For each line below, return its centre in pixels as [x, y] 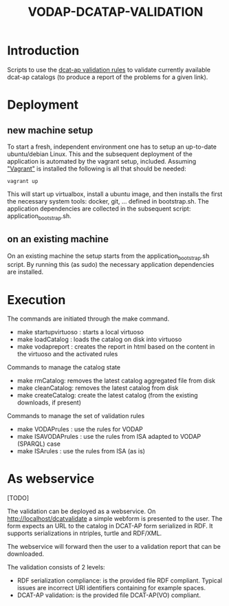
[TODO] [18, 498]
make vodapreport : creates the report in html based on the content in [116, 347]
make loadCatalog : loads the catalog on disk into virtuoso [99, 339]
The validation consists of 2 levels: [56, 567]
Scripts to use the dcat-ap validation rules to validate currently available [109, 69]
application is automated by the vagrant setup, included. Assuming [102, 161]
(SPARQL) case [39, 444]
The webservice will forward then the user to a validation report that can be [114, 547]
